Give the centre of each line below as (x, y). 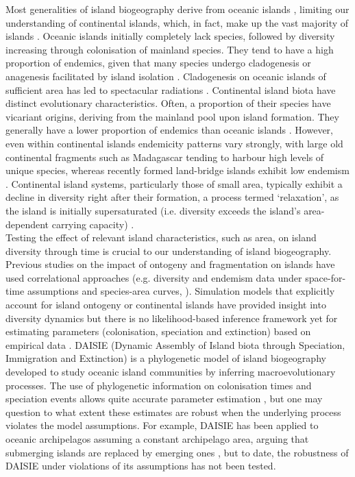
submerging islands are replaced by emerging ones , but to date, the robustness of (177, 452)
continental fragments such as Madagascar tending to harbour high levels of (165, 157)
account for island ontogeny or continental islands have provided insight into (166, 305)
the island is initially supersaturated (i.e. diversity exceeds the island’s (153, 210)
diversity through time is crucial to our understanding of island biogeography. (169, 250)
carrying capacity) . (93, 224)
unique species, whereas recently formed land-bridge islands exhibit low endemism (177, 170)
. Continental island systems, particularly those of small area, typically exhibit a (174, 183)
